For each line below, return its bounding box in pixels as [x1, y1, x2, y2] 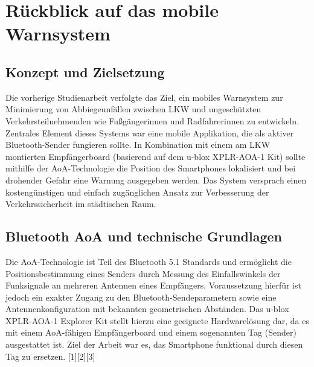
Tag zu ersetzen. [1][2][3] [5, 349, 95, 362]
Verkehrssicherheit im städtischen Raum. [5, 197, 156, 210]
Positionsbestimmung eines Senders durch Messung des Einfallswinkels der [5, 267, 281, 279]
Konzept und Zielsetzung [5, 62, 165, 81]
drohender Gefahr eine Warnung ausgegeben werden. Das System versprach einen [5, 173, 307, 186]
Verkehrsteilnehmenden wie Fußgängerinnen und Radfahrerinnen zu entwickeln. [5, 114, 300, 127]
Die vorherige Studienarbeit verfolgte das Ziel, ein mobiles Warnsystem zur [5, 91, 283, 103]
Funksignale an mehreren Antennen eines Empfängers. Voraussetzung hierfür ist [5, 279, 301, 292]
